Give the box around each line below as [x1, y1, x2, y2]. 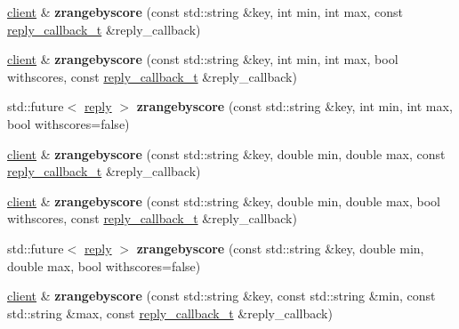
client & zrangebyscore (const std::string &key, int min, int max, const [7, 3, 404, 20]
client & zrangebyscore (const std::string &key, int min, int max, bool [7, 50, 399, 68]
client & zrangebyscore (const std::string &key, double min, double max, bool [7, 191, 440, 210]
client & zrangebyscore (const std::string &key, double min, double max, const [7, 144, 446, 163]
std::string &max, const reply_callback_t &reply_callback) [7, 303, 333, 322]
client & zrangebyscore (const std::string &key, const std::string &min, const [7, 286, 436, 305]
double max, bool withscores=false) [7, 256, 201, 275]
